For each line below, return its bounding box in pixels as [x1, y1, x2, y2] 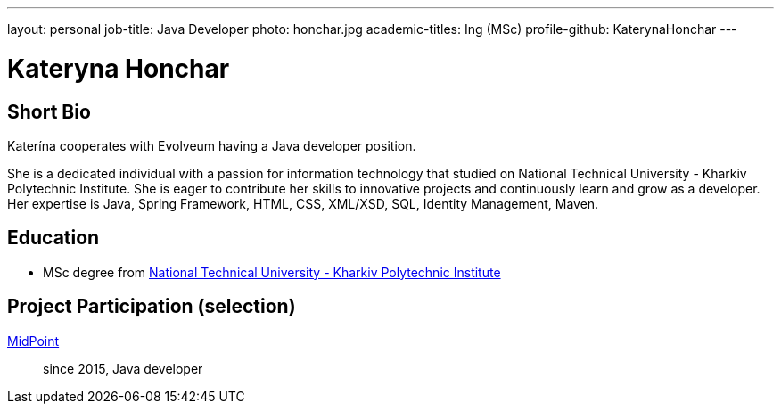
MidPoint [7, 333, 60, 349]
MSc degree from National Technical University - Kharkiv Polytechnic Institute [43, 264, 501, 280]
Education [7, 226, 100, 250]
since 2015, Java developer [43, 360, 203, 376]
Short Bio [7, 100, 91, 123]
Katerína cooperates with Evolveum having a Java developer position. [7, 137, 416, 153]
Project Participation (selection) [7, 295, 296, 318]
